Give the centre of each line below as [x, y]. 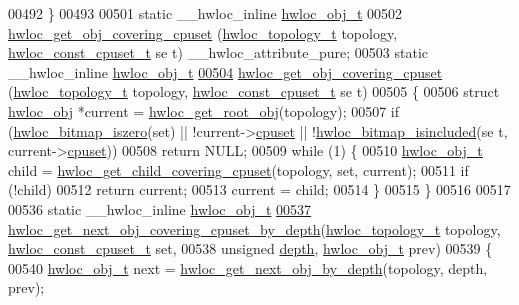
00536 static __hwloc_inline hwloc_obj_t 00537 [160, 208]
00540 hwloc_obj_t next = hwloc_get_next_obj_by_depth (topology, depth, [248, 267]
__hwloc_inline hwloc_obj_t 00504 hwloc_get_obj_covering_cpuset [225, 71]
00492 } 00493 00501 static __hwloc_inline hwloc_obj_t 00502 [205, 13]
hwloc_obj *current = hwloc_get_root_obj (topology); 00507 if [204, 110]
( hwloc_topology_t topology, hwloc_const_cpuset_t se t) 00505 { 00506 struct [254, 91]
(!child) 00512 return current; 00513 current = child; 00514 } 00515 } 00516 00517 [259, 189]
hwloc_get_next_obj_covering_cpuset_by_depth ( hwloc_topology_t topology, [254, 228]
